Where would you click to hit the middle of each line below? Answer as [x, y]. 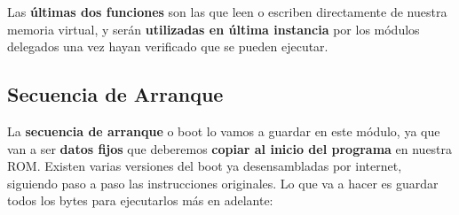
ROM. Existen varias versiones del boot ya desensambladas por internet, [205, 166]
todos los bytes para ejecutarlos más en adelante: [140, 200]
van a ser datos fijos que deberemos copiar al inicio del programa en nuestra [230, 148]
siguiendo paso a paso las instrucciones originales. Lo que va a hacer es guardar [223, 183]
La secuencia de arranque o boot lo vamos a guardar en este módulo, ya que [224, 131]
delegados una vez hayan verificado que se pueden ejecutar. [168, 46]
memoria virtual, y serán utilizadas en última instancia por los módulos [214, 29]
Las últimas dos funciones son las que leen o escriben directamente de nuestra [227, 12]
